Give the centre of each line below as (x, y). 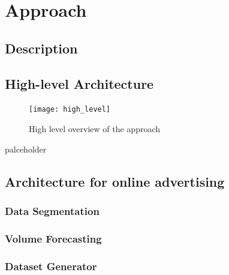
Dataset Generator (51, 266)
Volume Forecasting (53, 238)
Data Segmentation (52, 210)
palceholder (26, 149)
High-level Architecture (79, 83)
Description (41, 48)
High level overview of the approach (95, 129)
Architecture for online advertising (115, 181)
